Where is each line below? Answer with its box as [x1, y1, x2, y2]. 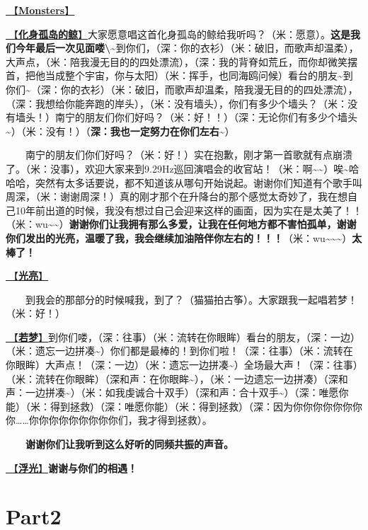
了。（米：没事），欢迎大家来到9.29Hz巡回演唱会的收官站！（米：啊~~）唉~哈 [6, 161, 359, 175]
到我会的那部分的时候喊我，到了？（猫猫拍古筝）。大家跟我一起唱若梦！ [25, 292, 357, 306]
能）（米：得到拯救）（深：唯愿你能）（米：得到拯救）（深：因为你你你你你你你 [6, 398, 362, 413]
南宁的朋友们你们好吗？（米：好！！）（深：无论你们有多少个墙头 [54, 110, 357, 125]
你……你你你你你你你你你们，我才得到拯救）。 [6, 413, 212, 427]
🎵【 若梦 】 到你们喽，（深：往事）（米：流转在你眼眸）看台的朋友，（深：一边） [6, 329, 360, 344]
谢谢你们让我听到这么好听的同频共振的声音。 [25, 437, 234, 451]
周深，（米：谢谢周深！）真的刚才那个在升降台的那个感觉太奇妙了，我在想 [6, 189, 347, 204]
